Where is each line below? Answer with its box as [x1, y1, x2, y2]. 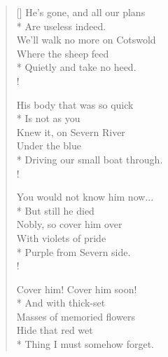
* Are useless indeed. [16, 18, 106, 33]
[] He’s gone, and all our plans [16, 5, 146, 19]
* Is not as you [16, 111, 80, 126]
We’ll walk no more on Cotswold [16, 32, 156, 47]
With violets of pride [16, 230, 106, 245]
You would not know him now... [16, 189, 154, 204]
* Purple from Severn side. [16, 244, 131, 259]
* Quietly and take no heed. [16, 60, 136, 74]
